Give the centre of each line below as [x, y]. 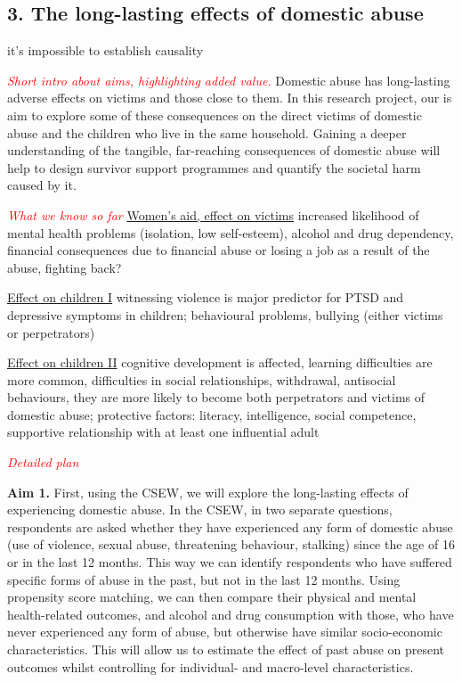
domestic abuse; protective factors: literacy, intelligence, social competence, [212, 414]
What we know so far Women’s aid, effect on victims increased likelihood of [213, 214]
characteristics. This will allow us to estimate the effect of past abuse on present [226, 649]
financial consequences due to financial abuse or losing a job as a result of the [219, 250]
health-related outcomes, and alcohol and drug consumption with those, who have [231, 614]
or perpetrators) [51, 332]
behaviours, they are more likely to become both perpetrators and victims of [216, 397]
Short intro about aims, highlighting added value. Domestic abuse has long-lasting [229, 80]
